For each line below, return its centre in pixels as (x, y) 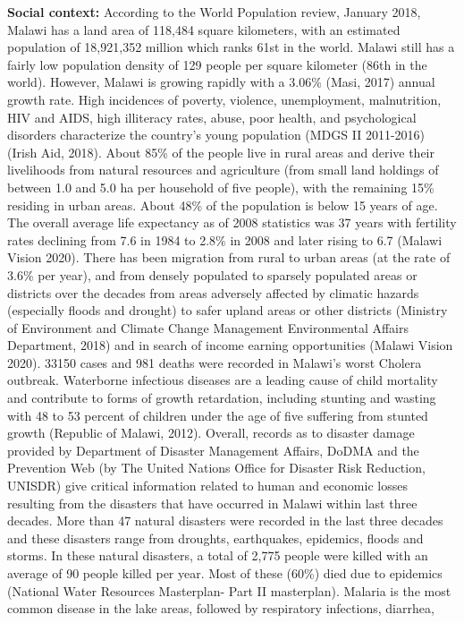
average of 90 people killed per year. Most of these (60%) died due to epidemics (225, 573)
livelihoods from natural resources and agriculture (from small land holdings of (223, 170)
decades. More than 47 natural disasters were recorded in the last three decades (225, 521)
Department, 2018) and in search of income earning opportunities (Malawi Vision (230, 345)
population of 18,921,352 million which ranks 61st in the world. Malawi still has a (231, 47)
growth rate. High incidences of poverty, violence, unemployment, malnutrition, (224, 99)
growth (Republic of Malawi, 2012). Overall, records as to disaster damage (211, 433)
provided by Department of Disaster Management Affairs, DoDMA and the (213, 450)
